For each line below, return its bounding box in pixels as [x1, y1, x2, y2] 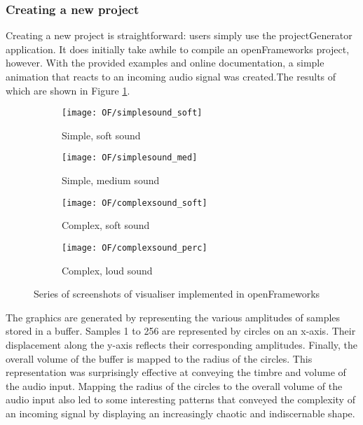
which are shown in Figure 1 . [6, 83, 130, 97]
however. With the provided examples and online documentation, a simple [6, 55, 324, 70]
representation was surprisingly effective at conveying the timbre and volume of [6, 365, 346, 379]
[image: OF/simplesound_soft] [62, 108, 203, 118]
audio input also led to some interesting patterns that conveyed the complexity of [6, 392, 355, 407]
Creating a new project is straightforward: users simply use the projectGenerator [6, 28, 352, 43]
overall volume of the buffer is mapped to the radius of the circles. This [6, 351, 313, 365]
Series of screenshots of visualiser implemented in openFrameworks [34, 286, 320, 301]
